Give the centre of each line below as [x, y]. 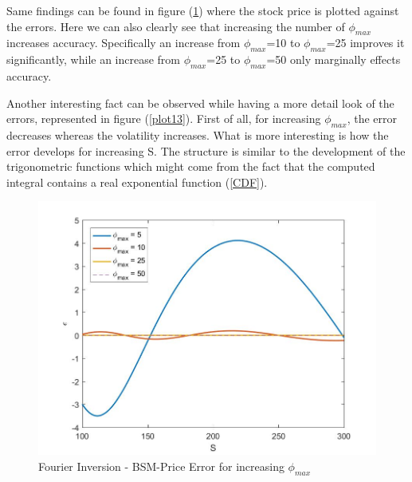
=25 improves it [365, 43]
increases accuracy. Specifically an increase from [124, 43]
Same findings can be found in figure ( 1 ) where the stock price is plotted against [203, 10]
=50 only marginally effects [334, 59]
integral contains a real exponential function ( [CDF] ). [137, 182]
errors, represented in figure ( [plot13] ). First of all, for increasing [164, 119]
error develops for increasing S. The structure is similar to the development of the [206, 150]
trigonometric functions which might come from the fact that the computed [191, 166]
